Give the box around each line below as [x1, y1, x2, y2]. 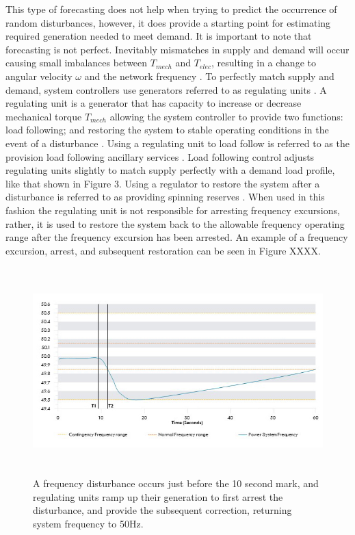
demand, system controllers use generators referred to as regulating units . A [5, 82, 327, 96]
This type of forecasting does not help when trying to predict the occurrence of [5, 2, 337, 16]
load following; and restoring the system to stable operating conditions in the [5, 122, 329, 137]
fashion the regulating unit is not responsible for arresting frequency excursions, [5, 203, 340, 217]
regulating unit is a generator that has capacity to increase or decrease [5, 96, 302, 110]
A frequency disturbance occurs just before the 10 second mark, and [33, 476, 319, 491]
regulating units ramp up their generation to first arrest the [33, 489, 283, 504]
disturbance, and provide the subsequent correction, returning [33, 503, 292, 517]
